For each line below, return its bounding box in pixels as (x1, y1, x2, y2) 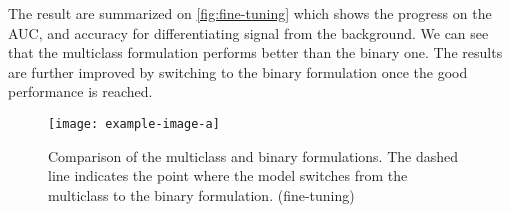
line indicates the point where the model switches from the (48, 165, 408, 186)
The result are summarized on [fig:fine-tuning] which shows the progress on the (8, 3, 492, 23)
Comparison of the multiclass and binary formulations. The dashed (48, 145, 459, 166)
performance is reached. (8, 81, 153, 102)
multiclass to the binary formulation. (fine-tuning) (48, 184, 355, 205)
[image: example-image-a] (48, 116, 220, 131)
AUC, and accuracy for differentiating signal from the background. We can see (8, 22, 489, 43)
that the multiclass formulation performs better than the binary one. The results (8, 42, 503, 63)
